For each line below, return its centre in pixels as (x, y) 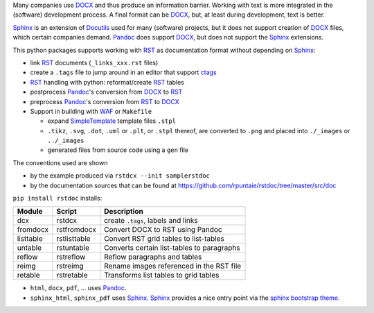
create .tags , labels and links (151, 221)
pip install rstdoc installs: (57, 198)
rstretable (72, 276)
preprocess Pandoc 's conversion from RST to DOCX (105, 101)
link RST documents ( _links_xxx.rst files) (94, 62)
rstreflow (71, 257)
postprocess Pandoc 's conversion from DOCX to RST (106, 92)
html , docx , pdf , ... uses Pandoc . (78, 288)
